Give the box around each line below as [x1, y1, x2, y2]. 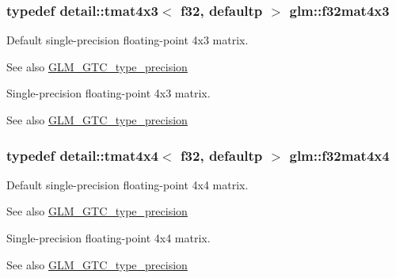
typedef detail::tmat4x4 [6, 145, 158, 165]
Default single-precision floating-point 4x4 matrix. [6, 176, 249, 192]
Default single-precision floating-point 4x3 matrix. [6, 32, 249, 48]
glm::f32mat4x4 [289, 145, 390, 165]
